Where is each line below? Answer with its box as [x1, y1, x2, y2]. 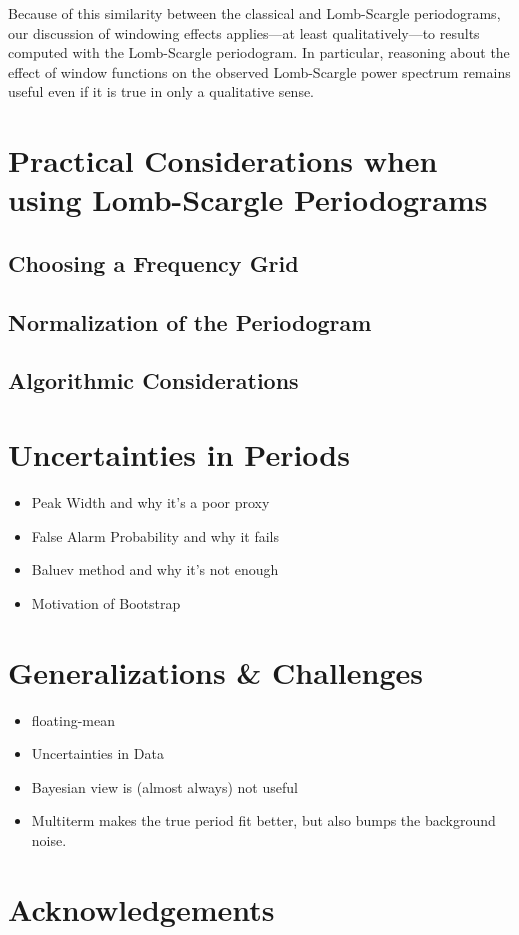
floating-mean [31, 709, 116, 730]
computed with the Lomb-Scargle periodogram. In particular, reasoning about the [8, 42, 510, 63]
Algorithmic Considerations [8, 365, 299, 396]
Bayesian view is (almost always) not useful [31, 776, 298, 797]
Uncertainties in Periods [8, 434, 350, 475]
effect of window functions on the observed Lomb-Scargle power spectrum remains [8, 61, 511, 82]
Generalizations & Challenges [8, 651, 423, 692]
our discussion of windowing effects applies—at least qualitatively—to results [8, 22, 480, 43]
